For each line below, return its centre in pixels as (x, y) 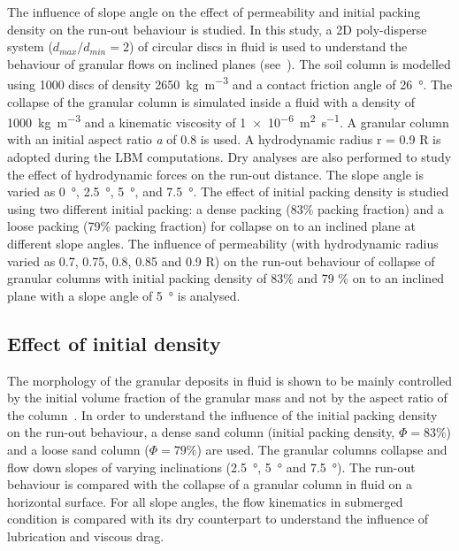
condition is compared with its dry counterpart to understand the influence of (218, 519)
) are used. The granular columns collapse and (322, 449)
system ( (30, 46)
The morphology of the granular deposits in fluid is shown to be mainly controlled (229, 380)
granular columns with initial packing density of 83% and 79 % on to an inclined (226, 278)
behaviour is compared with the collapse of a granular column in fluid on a (210, 484)
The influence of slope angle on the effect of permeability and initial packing (214, 11)
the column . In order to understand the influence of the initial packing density (222, 414)
